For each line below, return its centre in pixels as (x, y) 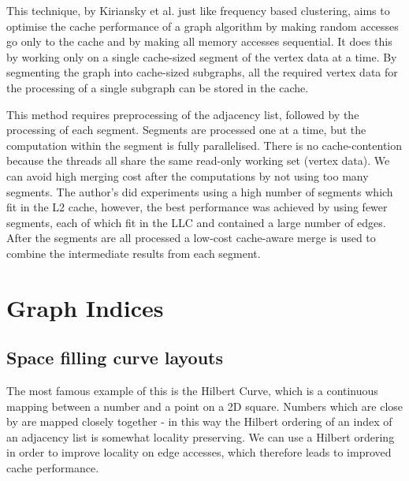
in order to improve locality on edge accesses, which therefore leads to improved (199, 452)
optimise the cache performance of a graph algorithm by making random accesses (203, 26)
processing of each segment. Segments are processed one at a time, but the (186, 130)
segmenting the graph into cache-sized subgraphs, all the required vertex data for (202, 72)
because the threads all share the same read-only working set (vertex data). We (198, 160)
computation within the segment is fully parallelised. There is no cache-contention (204, 145)
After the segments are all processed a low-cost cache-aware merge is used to (191, 238)
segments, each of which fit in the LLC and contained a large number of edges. (196, 222)
